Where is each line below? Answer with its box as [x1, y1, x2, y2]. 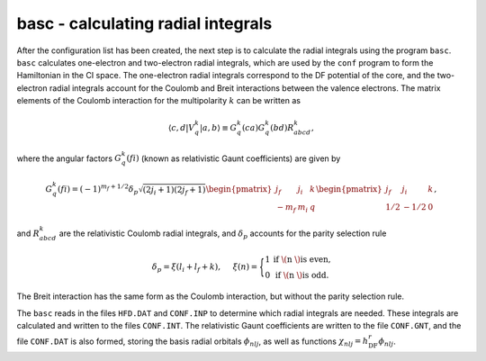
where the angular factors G [16, 153, 121, 164]
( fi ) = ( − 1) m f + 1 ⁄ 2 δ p [57, 183, 139, 196]
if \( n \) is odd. [274, 270, 329, 280]
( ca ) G [241, 122, 265, 133]
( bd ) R [270, 122, 294, 133]
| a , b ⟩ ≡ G [199, 122, 238, 133]
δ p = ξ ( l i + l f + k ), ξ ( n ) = [151, 261, 258, 274]
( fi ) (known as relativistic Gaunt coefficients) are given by [126, 153, 341, 164]
